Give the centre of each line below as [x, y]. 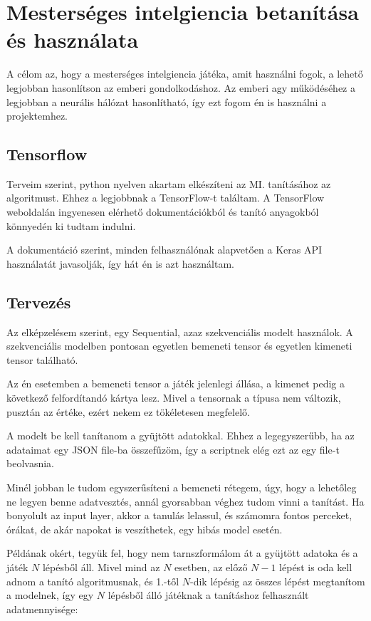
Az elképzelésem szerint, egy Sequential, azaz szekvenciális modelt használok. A [180, 332]
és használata [73, 40]
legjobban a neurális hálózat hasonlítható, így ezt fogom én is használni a [167, 101]
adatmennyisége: [42, 609]
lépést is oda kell [316, 567]
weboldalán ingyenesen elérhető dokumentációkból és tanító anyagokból [163, 212]
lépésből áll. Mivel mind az [101, 567]
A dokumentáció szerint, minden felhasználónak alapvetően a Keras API [164, 250]
